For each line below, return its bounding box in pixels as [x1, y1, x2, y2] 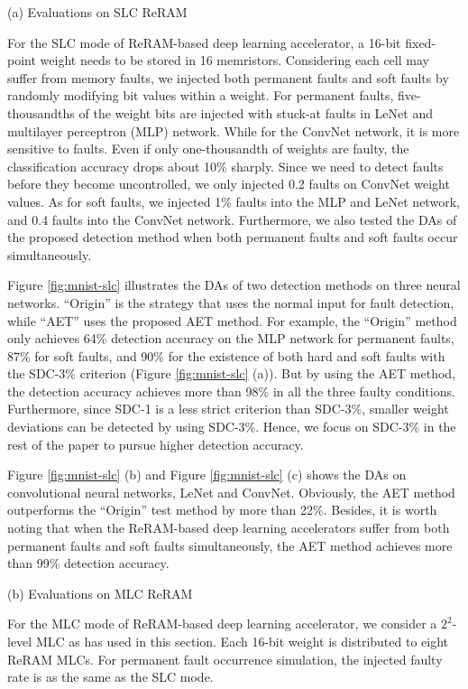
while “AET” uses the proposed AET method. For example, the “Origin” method [7, 311, 457, 330]
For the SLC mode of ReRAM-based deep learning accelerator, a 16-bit [7, 33, 401, 51]
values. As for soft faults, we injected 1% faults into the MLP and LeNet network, [7, 191, 460, 210]
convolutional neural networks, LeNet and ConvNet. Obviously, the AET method [7, 482, 455, 501]
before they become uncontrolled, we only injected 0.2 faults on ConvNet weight [7, 174, 450, 193]
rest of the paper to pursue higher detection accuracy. [7, 434, 304, 453]
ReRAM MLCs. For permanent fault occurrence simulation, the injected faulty [7, 649, 443, 668]
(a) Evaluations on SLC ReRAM [7, 3, 188, 21]
